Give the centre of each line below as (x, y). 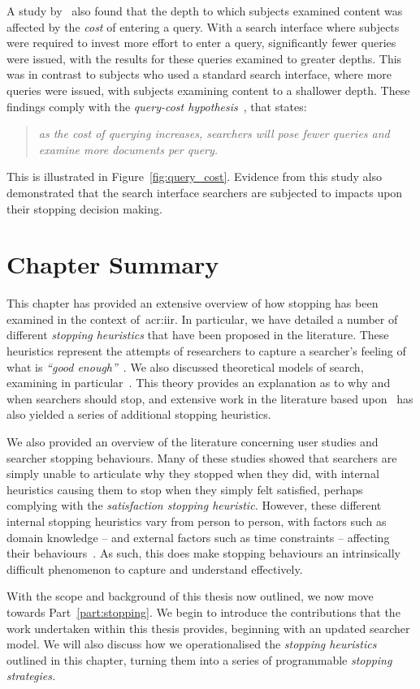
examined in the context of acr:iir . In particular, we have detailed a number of (202, 319)
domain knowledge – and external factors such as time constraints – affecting (198, 537)
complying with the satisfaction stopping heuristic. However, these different (194, 505)
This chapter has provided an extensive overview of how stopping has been (193, 303)
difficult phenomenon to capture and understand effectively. (155, 568)
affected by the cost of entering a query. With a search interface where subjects (203, 26)
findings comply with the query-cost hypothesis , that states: (157, 106)
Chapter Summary (113, 264)
